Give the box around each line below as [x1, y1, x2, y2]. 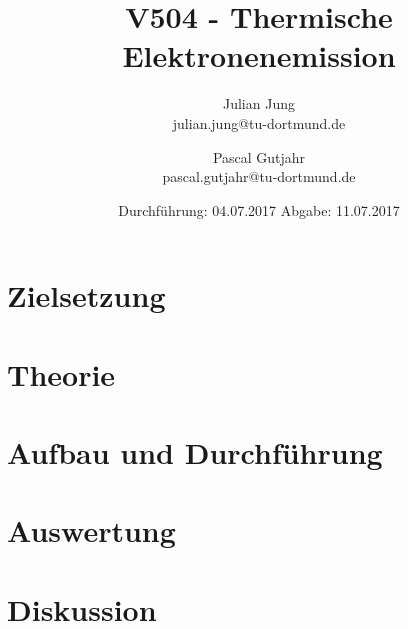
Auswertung [7, 510, 176, 551]
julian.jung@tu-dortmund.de [172, 112, 346, 133]
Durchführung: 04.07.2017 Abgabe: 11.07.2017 [118, 199, 400, 220]
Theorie [7, 353, 116, 394]
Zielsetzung [7, 275, 166, 316]
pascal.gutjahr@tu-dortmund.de [162, 166, 356, 187]
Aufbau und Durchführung [7, 432, 383, 473]
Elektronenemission [122, 35, 396, 76]
